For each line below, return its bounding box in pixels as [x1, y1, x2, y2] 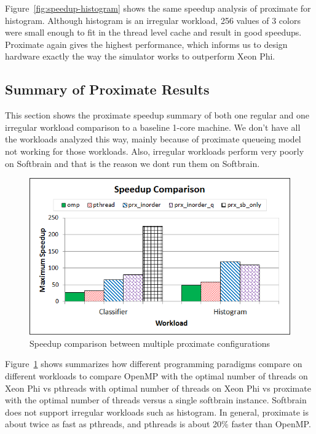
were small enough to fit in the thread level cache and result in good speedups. [5, 26, 302, 39]
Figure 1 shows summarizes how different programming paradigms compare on [5, 357, 302, 370]
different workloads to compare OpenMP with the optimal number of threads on [5, 370, 308, 382]
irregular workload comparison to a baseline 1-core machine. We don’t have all [5, 120, 301, 133]
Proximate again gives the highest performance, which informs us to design [5, 37, 288, 50]
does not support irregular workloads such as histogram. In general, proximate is [5, 405, 309, 418]
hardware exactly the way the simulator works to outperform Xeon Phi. [5, 50, 275, 63]
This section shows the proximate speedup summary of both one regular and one [5, 109, 309, 122]
